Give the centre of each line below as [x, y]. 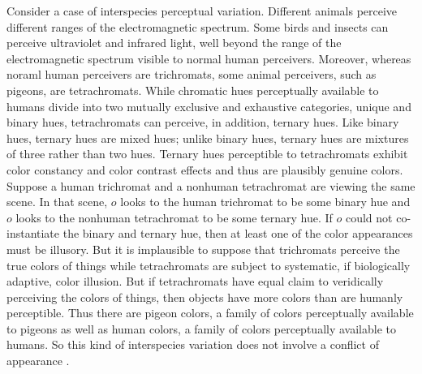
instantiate [33, 233]
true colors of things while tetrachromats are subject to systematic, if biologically [209, 265]
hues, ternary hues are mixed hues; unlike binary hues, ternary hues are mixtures [208, 138]
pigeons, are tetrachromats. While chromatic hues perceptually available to [193, 90]
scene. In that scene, [57, 202]
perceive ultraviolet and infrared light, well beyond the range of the [174, 43]
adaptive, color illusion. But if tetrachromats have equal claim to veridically [195, 281]
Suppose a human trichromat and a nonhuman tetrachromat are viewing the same [211, 185]
